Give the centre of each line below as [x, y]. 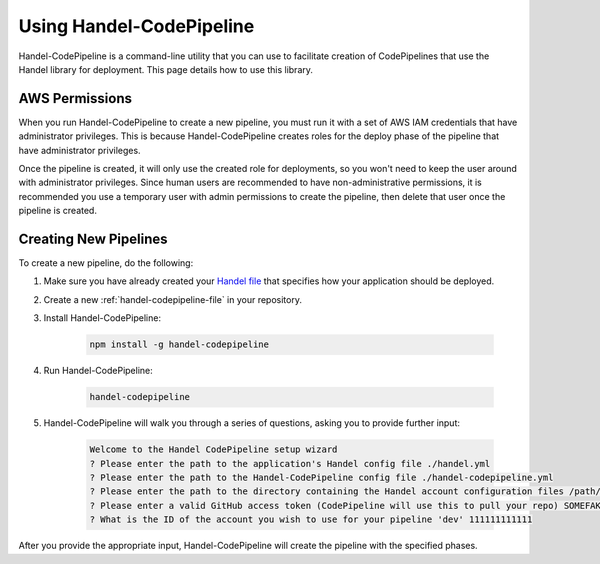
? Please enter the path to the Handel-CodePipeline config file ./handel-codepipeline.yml [321, 477]
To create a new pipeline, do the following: [106, 263]
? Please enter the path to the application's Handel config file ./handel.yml [290, 463]
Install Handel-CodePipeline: [102, 318]
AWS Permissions [75, 98]
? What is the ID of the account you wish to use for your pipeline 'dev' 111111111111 [311, 519]
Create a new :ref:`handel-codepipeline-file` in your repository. [172, 299]
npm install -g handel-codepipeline [179, 344]
